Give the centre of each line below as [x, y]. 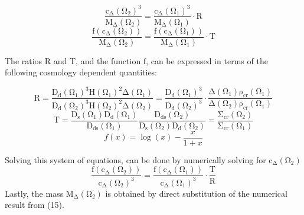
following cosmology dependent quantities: [81, 72]
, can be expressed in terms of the [207, 60]
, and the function [108, 60]
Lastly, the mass [34, 193]
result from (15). [35, 205]
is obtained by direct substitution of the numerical [196, 193]
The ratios [24, 60]
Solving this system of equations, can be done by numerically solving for [135, 159]
